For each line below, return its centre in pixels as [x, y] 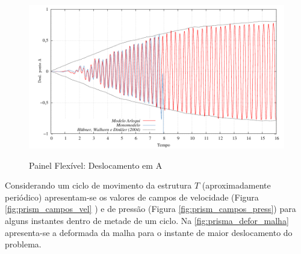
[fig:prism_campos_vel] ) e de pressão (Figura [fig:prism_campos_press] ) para [150, 209]
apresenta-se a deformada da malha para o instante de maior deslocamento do [149, 232]
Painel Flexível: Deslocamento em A [96, 165]
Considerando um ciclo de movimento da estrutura [98, 185]
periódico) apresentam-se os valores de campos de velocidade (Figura [132, 197]
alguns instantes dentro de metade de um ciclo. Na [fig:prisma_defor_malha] [147, 220]
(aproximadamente [236, 185]
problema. [23, 244]
